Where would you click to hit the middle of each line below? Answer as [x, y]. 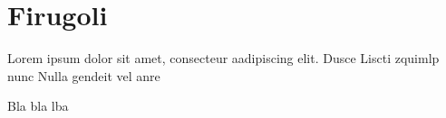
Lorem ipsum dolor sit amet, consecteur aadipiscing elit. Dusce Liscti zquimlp [223, 58]
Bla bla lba [38, 106]
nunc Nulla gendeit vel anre [84, 75]
